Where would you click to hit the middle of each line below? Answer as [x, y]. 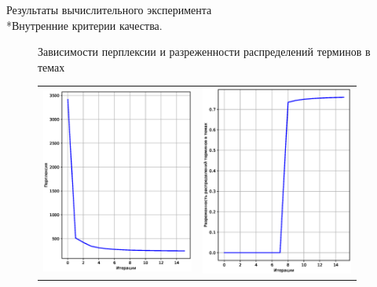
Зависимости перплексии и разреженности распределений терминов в [204, 52]
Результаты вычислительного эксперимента [109, 9]
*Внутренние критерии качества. [84, 25]
